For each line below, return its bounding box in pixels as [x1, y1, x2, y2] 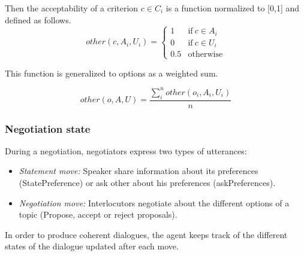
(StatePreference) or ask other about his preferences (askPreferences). [19, 176, 276, 189]
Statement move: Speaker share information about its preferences [19, 164, 258, 177]
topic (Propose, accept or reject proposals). [19, 208, 177, 221]
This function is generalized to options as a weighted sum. [5, 66, 218, 79]
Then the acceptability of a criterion [5, 2, 139, 14]
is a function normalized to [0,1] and [165, 2, 300, 14]
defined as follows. [5, 13, 71, 26]
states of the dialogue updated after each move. [5, 240, 179, 252]
